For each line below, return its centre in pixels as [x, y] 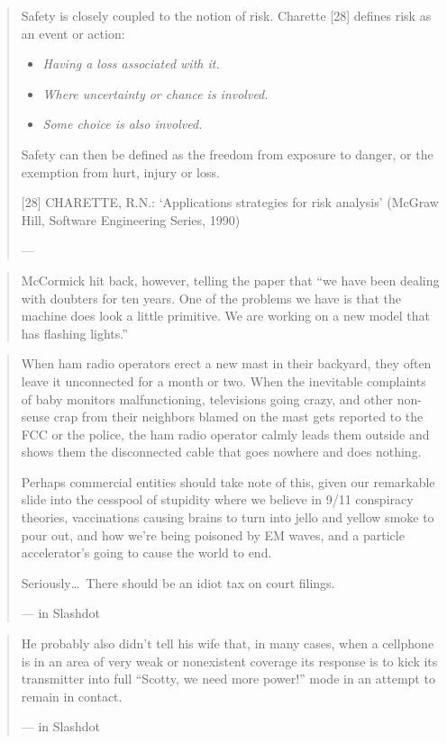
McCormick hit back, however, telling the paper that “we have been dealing [230, 280]
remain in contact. [72, 696]
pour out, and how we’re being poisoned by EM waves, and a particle [213, 535]
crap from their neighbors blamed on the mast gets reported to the [238, 417]
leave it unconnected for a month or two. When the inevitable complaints [223, 381]
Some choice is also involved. [123, 124]
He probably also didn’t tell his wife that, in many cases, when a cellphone [228, 643]
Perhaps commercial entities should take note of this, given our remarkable [228, 481]
